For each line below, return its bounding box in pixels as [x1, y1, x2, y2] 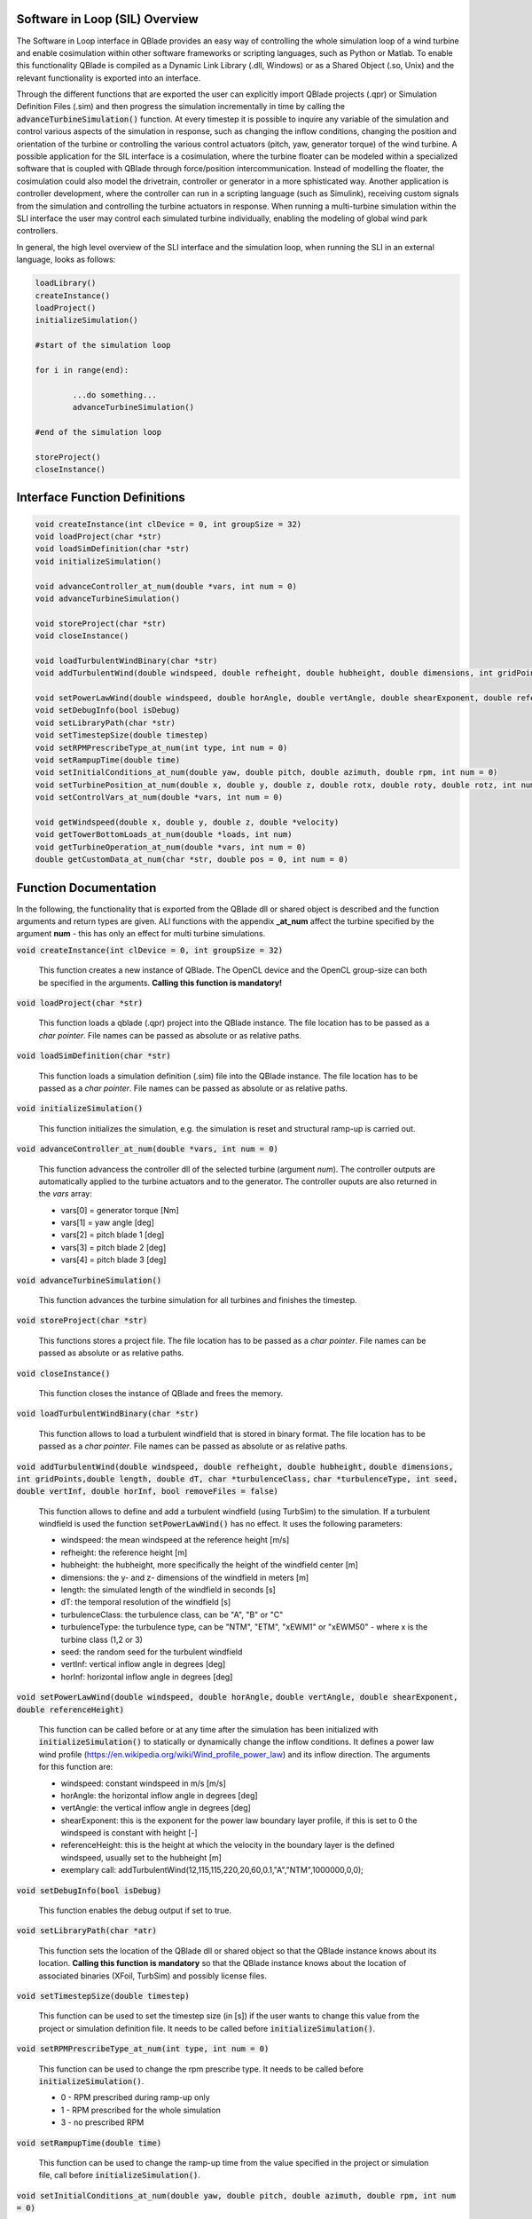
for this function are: [38, 1762, 113, 1773]
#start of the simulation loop [35, 340, 172, 351]
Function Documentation [16, 880, 157, 896]
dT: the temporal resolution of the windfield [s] [60, 1597, 231, 1607]
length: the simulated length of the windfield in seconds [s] [60, 1584, 277, 1595]
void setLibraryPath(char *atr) [16, 1926, 157, 1936]
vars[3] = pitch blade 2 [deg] [60, 1242, 167, 1252]
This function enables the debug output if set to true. [38, 1905, 232, 1916]
